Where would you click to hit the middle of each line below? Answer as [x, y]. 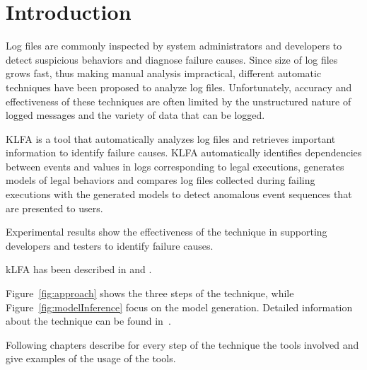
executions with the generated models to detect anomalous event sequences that [179, 194]
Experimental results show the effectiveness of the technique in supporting [167, 232]
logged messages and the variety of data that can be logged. [135, 115]
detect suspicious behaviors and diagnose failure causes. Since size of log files [172, 59]
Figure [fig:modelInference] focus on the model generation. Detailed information [179, 307]
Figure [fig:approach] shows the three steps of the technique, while [150, 293]
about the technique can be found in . [88, 321]
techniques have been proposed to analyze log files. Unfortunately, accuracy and [179, 87]
